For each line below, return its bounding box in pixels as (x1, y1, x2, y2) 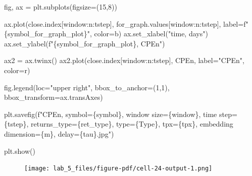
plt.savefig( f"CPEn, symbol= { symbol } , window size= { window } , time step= (4, 108, 237, 119)
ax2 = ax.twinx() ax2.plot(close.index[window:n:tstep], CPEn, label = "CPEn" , (4, 55, 244, 66)
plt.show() (4, 145, 35, 156)
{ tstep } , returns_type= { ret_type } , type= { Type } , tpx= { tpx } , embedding (4, 119, 233, 129)
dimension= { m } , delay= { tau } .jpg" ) (4, 128, 114, 139)
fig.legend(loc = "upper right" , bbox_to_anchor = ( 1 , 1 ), (4, 82, 170, 92)
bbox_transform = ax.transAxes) (4, 92, 103, 102)
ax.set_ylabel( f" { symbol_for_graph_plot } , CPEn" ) (4, 38, 165, 48)
